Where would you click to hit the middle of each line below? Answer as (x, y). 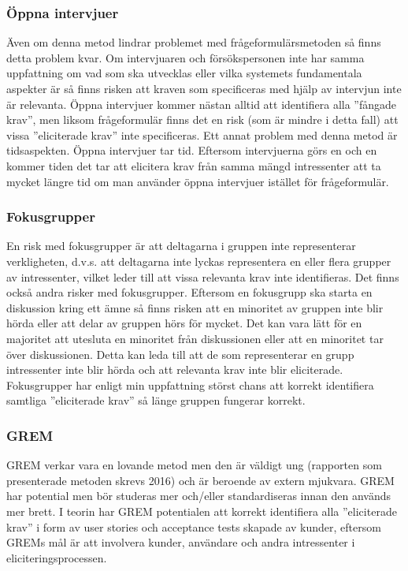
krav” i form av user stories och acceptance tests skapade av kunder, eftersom (194, 526)
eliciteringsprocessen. (57, 557)
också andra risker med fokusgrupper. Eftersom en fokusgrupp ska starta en (189, 292)
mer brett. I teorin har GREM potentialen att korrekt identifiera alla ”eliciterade (202, 511)
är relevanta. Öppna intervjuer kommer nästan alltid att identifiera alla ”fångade (202, 104)
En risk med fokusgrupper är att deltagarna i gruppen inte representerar (181, 246)
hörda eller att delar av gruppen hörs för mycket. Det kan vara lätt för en (184, 323)
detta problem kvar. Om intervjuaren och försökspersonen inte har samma (185, 57)
